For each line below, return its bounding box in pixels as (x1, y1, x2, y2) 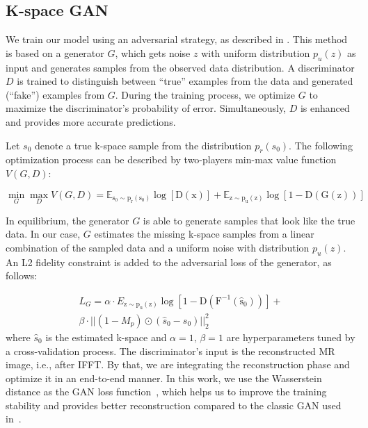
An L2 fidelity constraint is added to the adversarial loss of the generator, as (6, 254, 332, 269)
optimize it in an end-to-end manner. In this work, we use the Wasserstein (6, 370, 322, 385)
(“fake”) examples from (6, 87, 105, 101)
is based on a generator (6, 45, 104, 60)
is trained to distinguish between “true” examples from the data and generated (17, 74, 353, 88)
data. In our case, (6, 227, 81, 241)
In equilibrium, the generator (6, 213, 129, 227)
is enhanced (300, 101, 350, 115)
